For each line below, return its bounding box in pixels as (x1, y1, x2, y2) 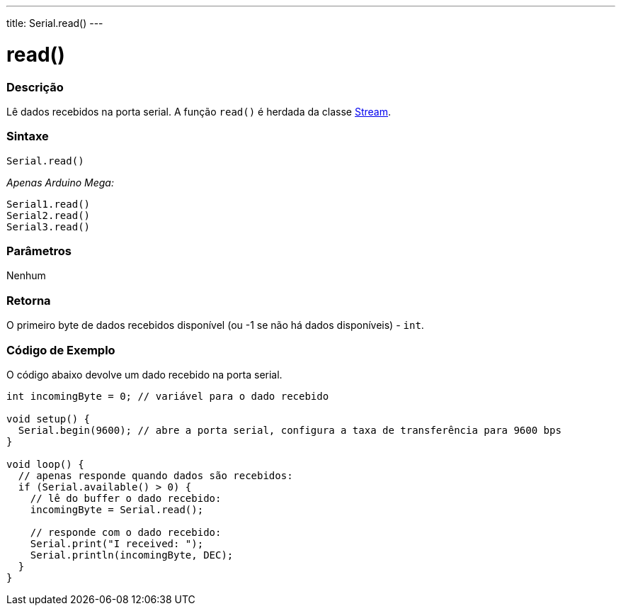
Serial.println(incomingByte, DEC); (30, 549, 234, 561)
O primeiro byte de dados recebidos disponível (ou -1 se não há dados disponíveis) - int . (6, 319, 424, 332)
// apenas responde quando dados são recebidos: (18, 469, 293, 481)
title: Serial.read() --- (6, 17, 103, 29)
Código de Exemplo (6, 342, 115, 357)
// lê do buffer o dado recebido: (30, 492, 222, 504)
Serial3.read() (6, 220, 91, 232)
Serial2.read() (6, 209, 91, 221)
